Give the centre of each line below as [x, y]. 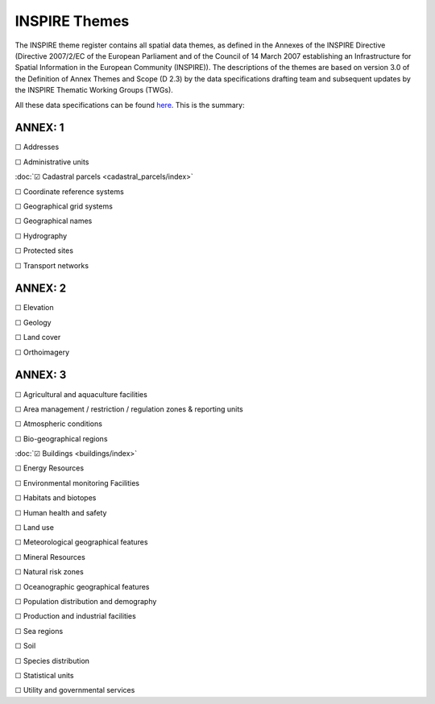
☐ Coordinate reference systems [69, 191]
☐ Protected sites [44, 251]
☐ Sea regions [39, 631]
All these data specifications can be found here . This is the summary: [130, 105]
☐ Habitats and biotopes [56, 498]
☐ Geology [33, 322]
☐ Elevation [34, 308]
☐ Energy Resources [50, 468]
